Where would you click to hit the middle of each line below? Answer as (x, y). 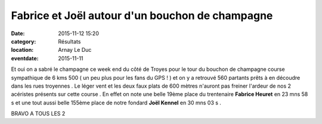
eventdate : (25, 58)
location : (22, 50)
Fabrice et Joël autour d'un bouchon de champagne (142, 15)
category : (24, 41)
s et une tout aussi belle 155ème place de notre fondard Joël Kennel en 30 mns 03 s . (116, 103)
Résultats (69, 41)
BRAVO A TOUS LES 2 (38, 114)
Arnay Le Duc (75, 50)
